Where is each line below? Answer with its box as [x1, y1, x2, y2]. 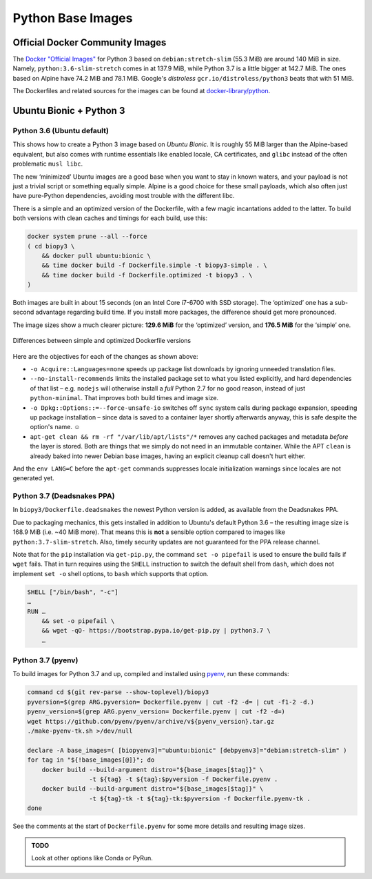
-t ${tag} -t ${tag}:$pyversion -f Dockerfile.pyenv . [88, 775, 278, 783]
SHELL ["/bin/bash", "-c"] [27, 588, 118, 596]
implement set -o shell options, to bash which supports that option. [12, 569, 209, 577]
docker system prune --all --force [27, 233, 147, 241]
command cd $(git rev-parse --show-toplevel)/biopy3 [27, 689, 209, 696]
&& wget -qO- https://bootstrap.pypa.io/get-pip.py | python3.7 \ [41, 626, 271, 635]
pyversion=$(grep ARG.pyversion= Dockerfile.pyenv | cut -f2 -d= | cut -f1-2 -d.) [27, 698, 315, 706]
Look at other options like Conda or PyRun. [31, 853, 153, 862]
